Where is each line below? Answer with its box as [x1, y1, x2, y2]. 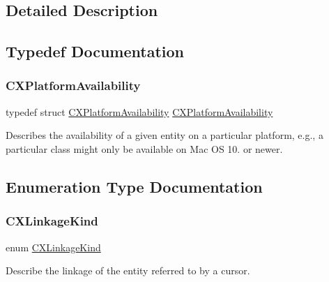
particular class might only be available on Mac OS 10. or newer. [6, 141, 283, 156]
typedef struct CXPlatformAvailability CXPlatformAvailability [6, 104, 273, 119]
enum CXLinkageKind [6, 239, 101, 254]
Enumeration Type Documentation [6, 175, 263, 197]
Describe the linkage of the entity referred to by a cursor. [6, 263, 250, 278]
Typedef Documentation [6, 40, 184, 62]
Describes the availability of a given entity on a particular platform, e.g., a [6, 128, 323, 142]
